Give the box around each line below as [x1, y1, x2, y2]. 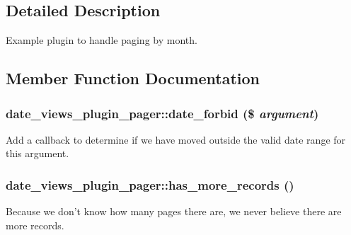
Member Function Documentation [6, 67, 260, 89]
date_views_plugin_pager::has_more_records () [6, 176, 294, 193]
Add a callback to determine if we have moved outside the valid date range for [6, 132, 346, 147]
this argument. [6, 146, 69, 161]
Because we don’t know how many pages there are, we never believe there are [6, 204, 342, 219]
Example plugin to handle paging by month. [6, 33, 197, 47]
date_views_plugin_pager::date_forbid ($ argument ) [6, 104, 319, 122]
